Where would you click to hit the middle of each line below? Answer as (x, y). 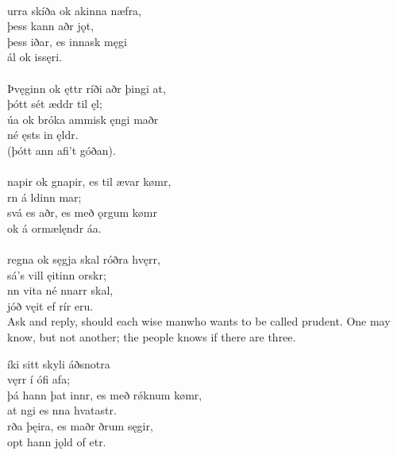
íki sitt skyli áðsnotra (59, 363)
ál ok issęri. (35, 57)
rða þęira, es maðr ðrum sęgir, (80, 426)
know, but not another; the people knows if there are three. (152, 337)
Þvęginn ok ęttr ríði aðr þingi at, (87, 88)
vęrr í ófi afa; (39, 379)
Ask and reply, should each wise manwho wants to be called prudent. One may (199, 321)
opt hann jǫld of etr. (57, 441)
